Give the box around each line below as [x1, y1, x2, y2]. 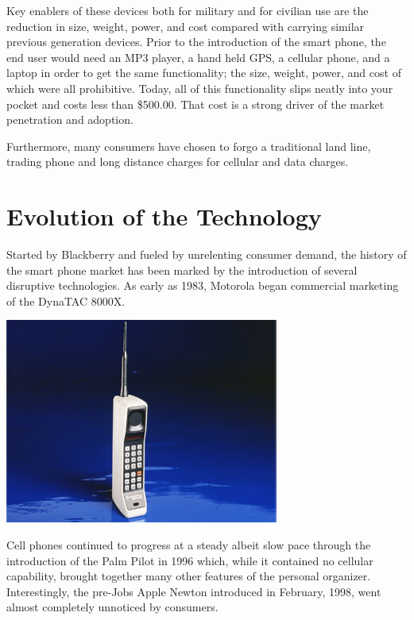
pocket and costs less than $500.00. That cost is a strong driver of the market [6, 95, 385, 112]
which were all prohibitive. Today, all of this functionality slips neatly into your [6, 79, 393, 96]
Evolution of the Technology [6, 200, 322, 233]
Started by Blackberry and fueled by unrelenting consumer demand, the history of [6, 246, 407, 263]
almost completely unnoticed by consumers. [6, 599, 219, 615]
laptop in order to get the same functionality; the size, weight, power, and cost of [6, 64, 401, 81]
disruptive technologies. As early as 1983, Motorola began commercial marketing [6, 277, 399, 294]
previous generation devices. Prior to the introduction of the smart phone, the [6, 33, 386, 50]
